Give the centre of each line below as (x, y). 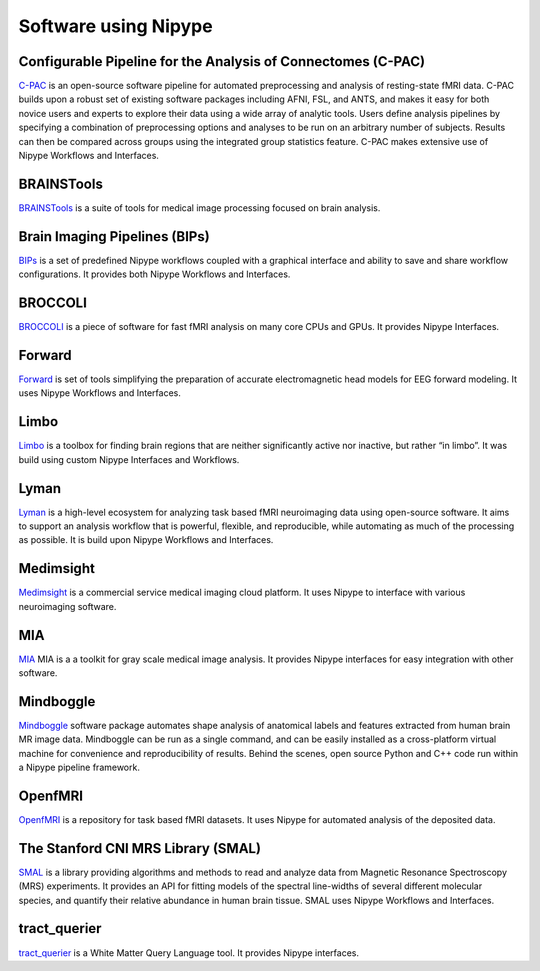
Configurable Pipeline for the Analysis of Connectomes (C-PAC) (221, 61)
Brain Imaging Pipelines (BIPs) (114, 236)
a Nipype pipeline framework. (79, 767)
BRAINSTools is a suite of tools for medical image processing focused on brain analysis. (199, 207)
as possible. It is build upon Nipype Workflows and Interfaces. (146, 540)
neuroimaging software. (67, 606)
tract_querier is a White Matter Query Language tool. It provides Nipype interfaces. (189, 952)
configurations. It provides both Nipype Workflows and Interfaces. (154, 274)
